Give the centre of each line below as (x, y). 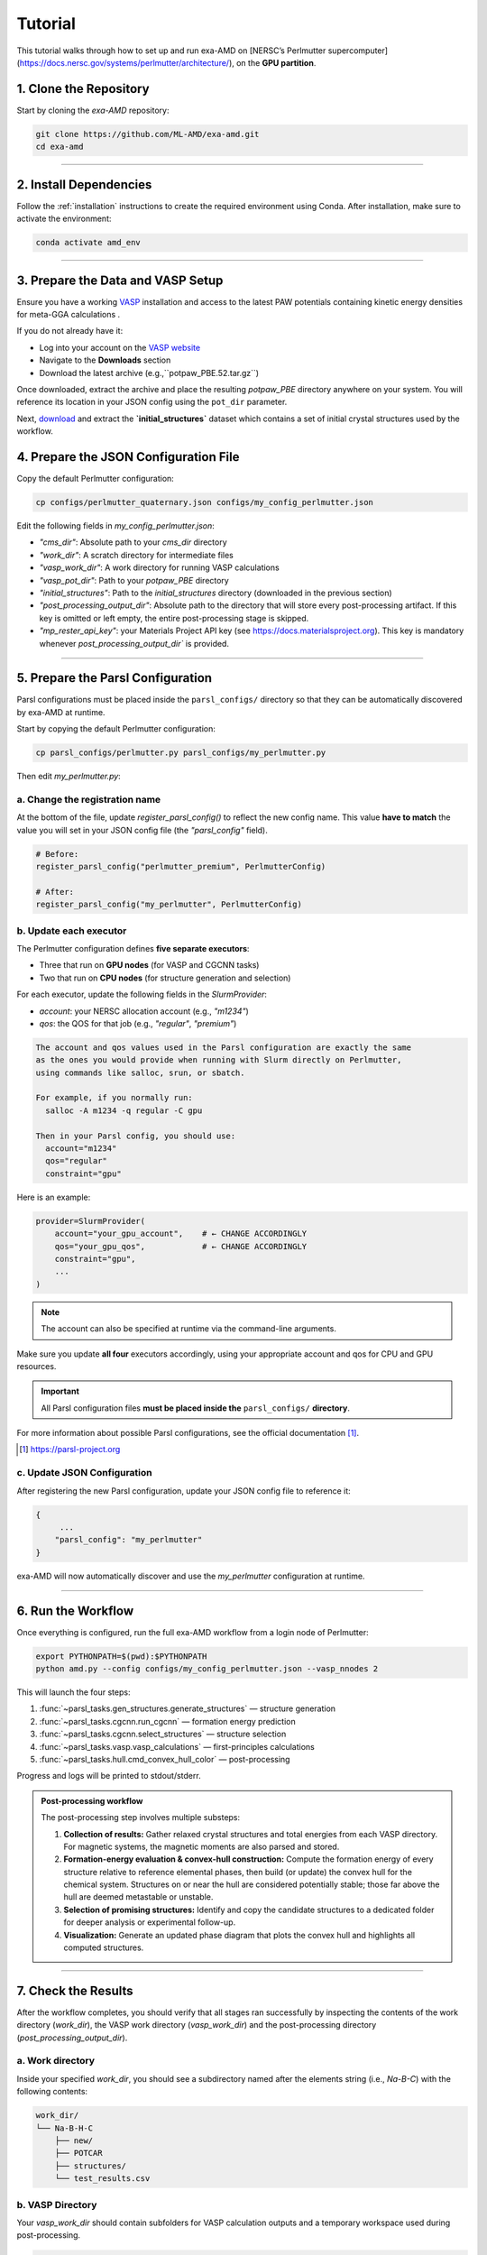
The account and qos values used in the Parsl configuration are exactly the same (224, 1047)
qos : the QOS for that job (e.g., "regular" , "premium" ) (138, 1023)
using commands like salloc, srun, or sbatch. (140, 1072)
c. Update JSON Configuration (84, 1473)
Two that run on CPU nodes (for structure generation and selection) (165, 978)
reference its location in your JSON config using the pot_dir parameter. (152, 402)
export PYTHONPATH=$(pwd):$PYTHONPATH (121, 1656)
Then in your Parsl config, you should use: (136, 1136)
